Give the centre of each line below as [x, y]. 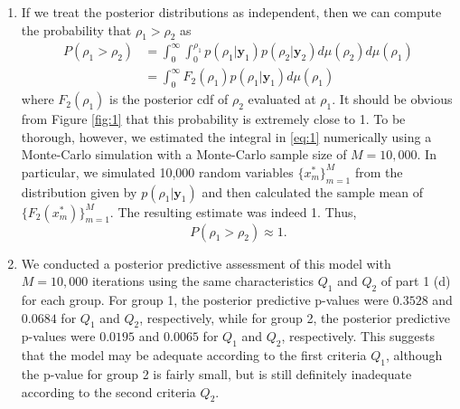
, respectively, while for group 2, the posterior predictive [295, 317]
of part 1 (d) [416, 281]
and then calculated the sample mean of [313, 191]
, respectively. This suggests [358, 336]
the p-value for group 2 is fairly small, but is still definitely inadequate [216, 374]
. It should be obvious [392, 99]
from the [379, 171]
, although [414, 355]
